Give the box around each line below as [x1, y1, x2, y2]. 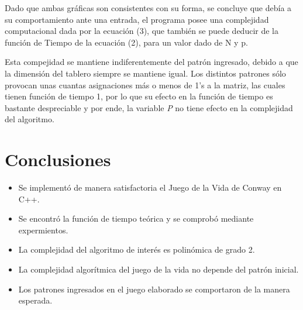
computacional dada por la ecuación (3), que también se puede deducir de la [5, 25, 278, 37]
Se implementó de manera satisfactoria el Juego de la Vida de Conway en [18, 181, 282, 194]
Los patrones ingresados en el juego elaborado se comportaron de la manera [18, 283, 290, 295]
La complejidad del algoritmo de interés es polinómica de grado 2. [18, 243, 255, 256]
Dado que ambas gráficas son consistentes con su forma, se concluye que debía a [5, 2, 292, 13]
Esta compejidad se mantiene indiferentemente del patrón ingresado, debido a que [5, 56, 298, 68]
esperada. [18, 294, 53, 306]
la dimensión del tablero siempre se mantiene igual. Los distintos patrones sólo [5, 67, 286, 79]
